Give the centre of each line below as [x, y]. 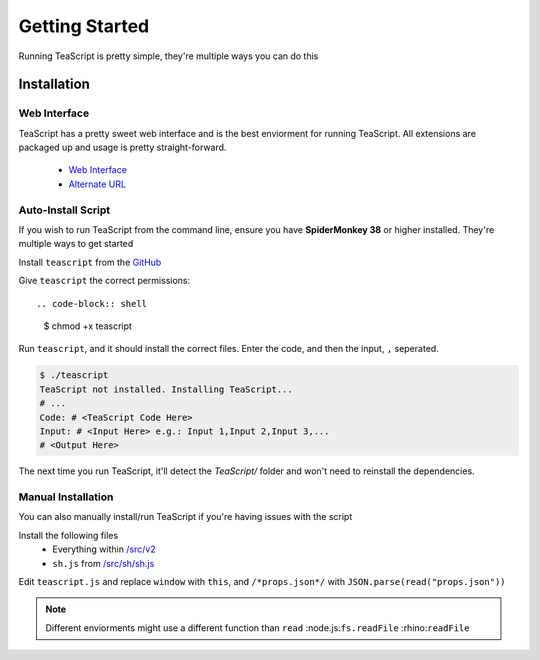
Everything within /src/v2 [104, 549]
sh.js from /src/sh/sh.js [103, 563]
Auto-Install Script [64, 210]
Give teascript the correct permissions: [104, 281]
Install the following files [68, 535]
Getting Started [84, 26]
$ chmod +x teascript [87, 326]
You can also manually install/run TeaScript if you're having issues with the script [185, 517]
